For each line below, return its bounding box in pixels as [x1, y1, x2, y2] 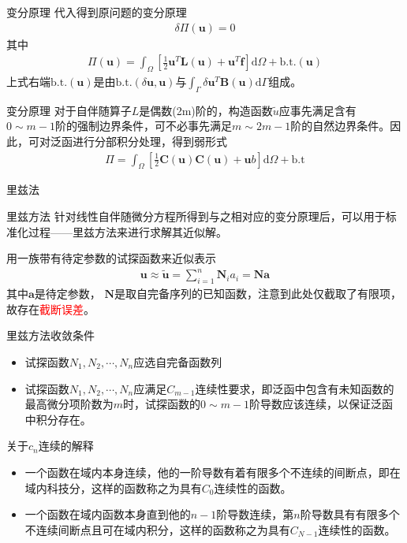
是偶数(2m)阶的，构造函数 [139, 102, 273, 118]
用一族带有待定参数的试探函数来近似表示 [6, 250, 216, 266]
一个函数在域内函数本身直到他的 [24, 506, 191, 523]
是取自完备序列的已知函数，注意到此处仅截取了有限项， [114, 285, 402, 302]
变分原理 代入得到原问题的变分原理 [6, 4, 187, 20]
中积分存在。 [24, 411, 91, 427]
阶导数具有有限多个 [300, 506, 400, 523]
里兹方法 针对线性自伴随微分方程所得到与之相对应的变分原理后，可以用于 [6, 208, 386, 225]
